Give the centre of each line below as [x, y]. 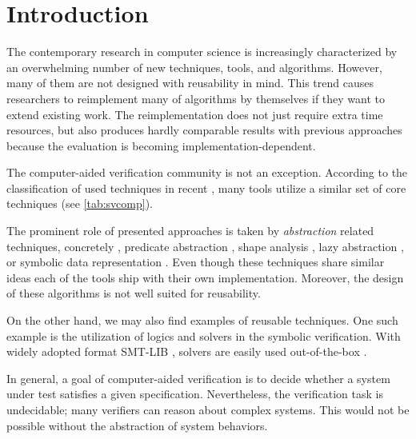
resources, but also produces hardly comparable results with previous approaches [204, 130]
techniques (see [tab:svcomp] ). [80, 204]
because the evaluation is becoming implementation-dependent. [161, 145]
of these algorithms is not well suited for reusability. [134, 293]
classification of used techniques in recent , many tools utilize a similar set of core [206, 188]
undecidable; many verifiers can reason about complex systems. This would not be [208, 409]
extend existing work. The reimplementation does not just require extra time [195, 114]
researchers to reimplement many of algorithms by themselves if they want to [196, 98]
